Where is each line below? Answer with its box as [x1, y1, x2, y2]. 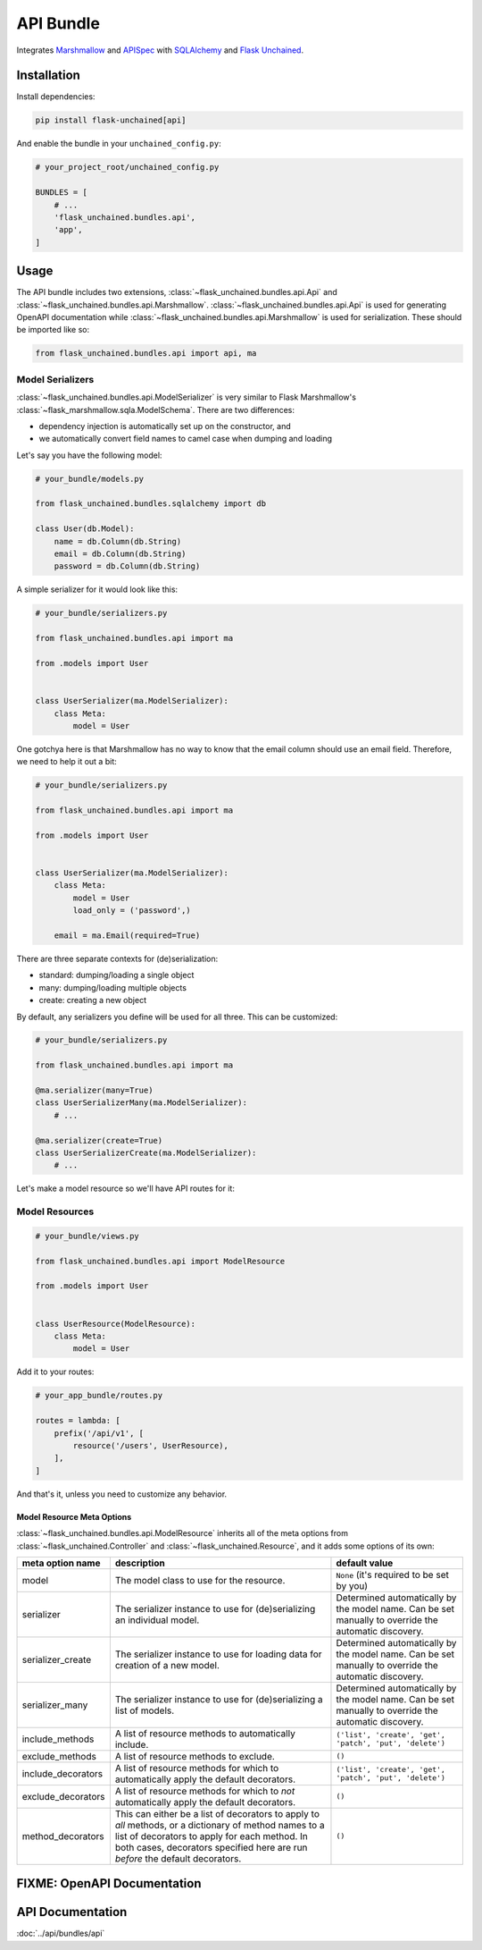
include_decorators [21, 1767, 103, 1779]
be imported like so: [16, 325, 89, 335]
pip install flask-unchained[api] [35, 115, 187, 125]
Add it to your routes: [16, 1366, 95, 1377]
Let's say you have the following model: [16, 450, 162, 460]
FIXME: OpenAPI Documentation [16, 1876, 202, 1891]
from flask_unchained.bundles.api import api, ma [35, 349, 257, 359]
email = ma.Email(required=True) [54, 930, 201, 941]
